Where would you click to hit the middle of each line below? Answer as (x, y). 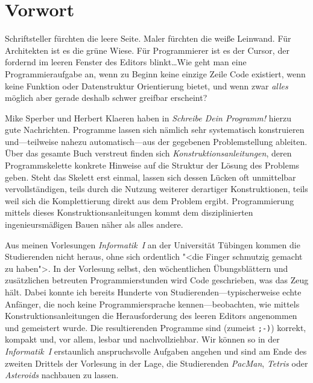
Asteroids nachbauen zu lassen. (62, 375)
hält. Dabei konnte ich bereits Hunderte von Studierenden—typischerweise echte (153, 292)
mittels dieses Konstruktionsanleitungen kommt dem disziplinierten (129, 212)
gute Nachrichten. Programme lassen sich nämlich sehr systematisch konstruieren (155, 130)
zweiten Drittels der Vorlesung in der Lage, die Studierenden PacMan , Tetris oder (156, 363)
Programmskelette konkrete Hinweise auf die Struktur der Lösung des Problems (152, 165)
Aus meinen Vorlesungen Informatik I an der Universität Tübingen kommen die (153, 244)
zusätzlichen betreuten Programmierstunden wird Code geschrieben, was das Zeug (157, 280)
